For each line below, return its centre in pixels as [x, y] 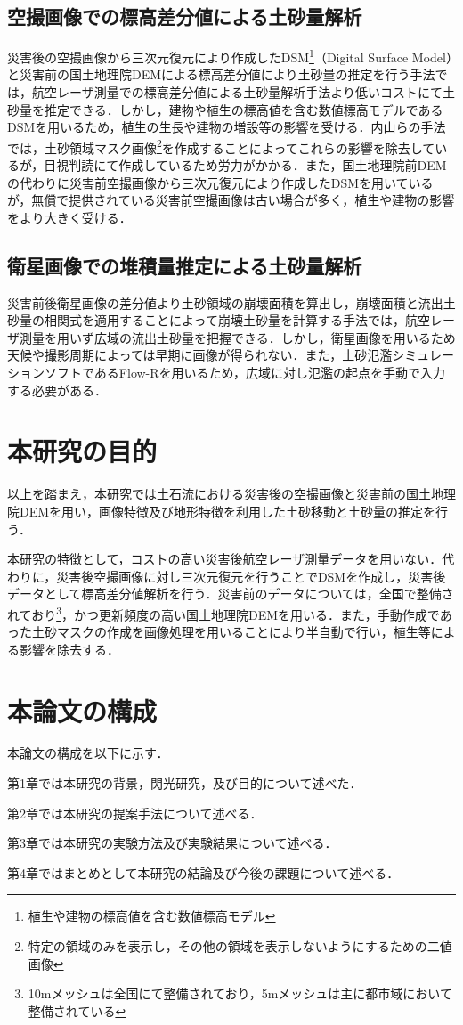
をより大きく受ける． [69, 217]
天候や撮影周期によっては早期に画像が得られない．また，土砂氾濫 [200, 355]
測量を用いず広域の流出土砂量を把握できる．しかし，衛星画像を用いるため [237, 337]
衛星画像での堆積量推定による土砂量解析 [185, 265]
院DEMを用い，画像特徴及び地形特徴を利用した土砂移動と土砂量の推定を [222, 511]
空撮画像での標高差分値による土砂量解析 [185, 16]
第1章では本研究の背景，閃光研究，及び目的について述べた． [185, 783]
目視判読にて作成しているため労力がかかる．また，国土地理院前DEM [245, 165]
